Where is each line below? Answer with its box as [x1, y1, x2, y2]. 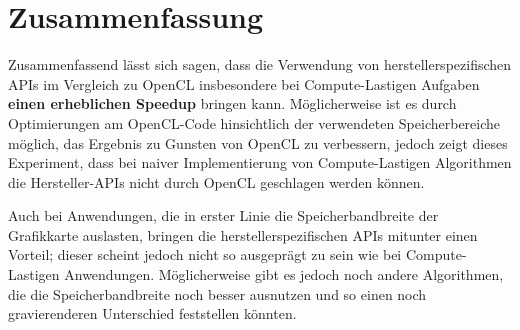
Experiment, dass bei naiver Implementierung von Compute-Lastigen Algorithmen [8, 152, 512, 173]
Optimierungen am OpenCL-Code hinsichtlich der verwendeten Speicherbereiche [8, 112, 501, 133]
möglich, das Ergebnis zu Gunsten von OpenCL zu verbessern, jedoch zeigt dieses [8, 132, 508, 153]
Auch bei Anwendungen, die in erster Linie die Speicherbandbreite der [8, 205, 439, 226]
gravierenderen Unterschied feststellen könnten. [8, 303, 297, 324]
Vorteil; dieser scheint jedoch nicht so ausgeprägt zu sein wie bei [8, 244, 402, 265]
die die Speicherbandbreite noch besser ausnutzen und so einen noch [8, 283, 427, 304]
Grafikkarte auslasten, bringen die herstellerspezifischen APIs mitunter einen [8, 224, 478, 245]
